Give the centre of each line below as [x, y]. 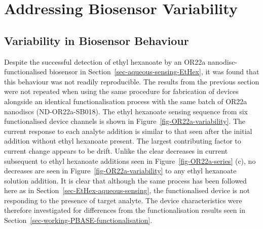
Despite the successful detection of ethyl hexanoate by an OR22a [105, 61]
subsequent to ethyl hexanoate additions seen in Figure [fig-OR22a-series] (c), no [130, 161]
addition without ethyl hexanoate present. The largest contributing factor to [123, 141]
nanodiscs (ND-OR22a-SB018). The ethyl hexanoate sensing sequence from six [126, 111]
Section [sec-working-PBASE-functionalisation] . [78, 220]
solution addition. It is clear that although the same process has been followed [125, 180]
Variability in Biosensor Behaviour [97, 40]
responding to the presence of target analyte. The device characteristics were [123, 200]
